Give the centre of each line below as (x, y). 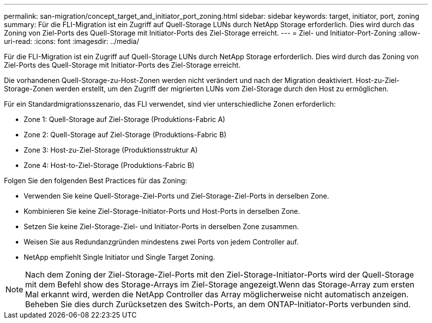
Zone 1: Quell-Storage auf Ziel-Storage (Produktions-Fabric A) (125, 119)
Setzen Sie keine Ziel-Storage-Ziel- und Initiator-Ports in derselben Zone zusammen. (161, 226)
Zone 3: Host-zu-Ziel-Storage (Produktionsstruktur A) (111, 150)
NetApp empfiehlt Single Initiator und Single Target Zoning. (119, 257)
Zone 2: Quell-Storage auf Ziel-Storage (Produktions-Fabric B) (125, 135)
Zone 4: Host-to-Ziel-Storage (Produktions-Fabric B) (109, 165)
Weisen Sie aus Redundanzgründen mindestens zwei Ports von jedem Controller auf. (161, 242)
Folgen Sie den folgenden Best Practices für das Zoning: (96, 181)
